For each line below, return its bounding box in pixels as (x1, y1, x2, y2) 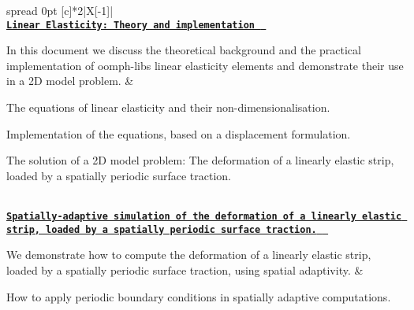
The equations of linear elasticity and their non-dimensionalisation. (6, 99, 330, 116)
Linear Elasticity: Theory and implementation (6, 19, 255, 31)
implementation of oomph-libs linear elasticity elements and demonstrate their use (6, 57, 404, 73)
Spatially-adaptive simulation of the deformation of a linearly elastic (6, 211, 402, 222)
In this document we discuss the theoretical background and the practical (6, 42, 361, 58)
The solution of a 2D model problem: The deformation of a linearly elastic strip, (6, 152, 394, 168)
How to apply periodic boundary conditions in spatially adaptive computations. (6, 288, 391, 304)
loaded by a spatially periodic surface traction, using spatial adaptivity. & (6, 261, 364, 278)
